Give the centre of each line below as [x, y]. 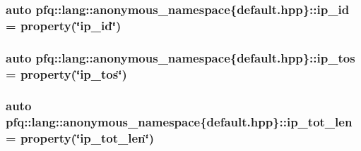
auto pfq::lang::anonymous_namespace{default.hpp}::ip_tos [180, 57]
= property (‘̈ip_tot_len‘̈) [80, 138]
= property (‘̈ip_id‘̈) [64, 25]
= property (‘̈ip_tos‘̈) [66, 73]
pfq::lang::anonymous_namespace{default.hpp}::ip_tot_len [179, 122]
